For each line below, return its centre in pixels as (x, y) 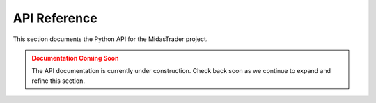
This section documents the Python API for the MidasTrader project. (110, 39)
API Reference (55, 18)
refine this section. (58, 81)
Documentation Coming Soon (75, 58)
